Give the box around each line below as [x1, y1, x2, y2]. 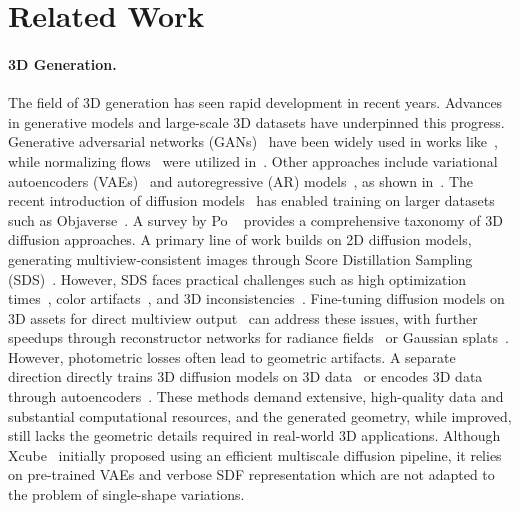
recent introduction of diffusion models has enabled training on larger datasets [8, 190, 495, 211]
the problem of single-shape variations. [8, 484, 245, 505]
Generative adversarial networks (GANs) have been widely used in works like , [8, 131, 498, 152]
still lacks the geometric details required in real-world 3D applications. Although [8, 425, 501, 446]
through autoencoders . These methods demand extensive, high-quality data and [8, 386, 504, 407]
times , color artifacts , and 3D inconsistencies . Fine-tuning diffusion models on [8, 288, 505, 309]
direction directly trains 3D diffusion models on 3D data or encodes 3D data [8, 366, 483, 387]
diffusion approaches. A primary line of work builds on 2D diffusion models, [8, 229, 472, 250]
